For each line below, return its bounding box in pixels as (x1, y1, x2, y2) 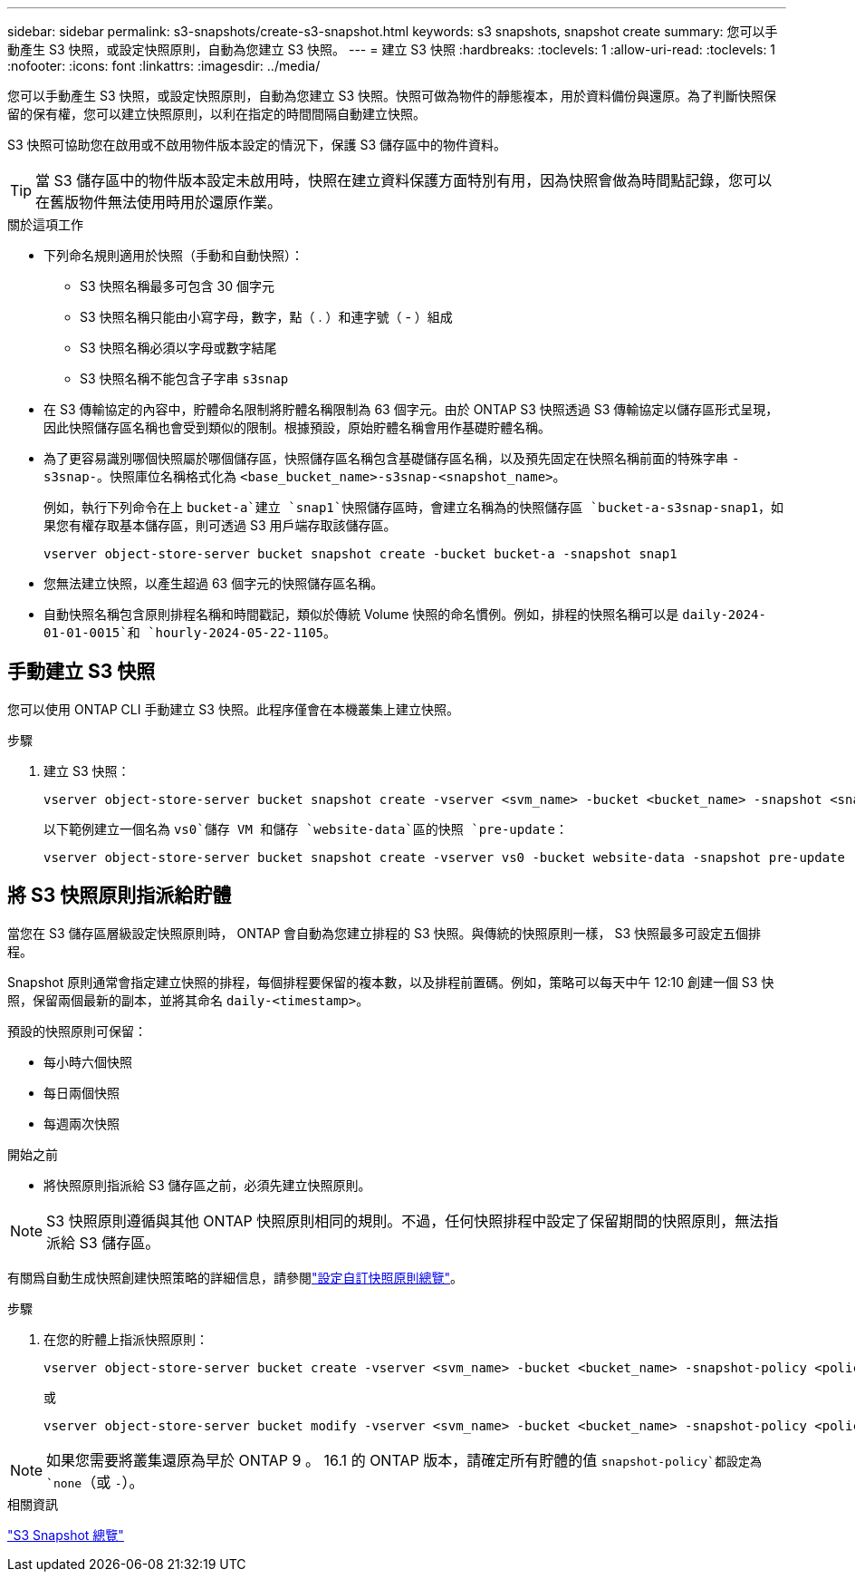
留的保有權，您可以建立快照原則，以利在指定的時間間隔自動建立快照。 (7, 106, 426, 121)
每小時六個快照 (43, 1053, 132, 1070)
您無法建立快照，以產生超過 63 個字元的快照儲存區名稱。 (43, 576, 384, 591)
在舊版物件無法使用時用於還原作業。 (35, 193, 283, 211)
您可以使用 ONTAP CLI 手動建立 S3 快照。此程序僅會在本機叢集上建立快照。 (7, 701, 459, 717)
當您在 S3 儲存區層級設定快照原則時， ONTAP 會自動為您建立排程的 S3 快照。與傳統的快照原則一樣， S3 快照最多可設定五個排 (7, 925, 762, 941)
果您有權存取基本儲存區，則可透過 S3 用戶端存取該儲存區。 (43, 518, 397, 533)
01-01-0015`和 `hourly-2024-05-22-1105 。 (43, 625, 337, 640)
